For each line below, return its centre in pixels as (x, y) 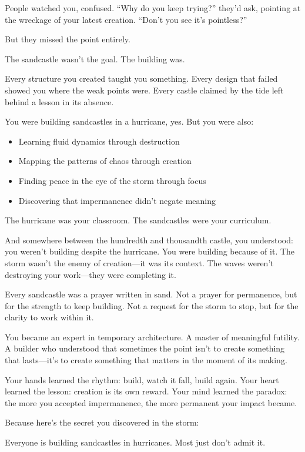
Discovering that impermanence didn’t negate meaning (117, 200)
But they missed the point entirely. (68, 39)
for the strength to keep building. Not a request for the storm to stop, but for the (152, 305)
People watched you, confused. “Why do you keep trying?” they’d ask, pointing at (153, 8)
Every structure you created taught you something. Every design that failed (141, 78)
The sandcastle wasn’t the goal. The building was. (95, 58)
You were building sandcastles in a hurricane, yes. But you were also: (129, 121)
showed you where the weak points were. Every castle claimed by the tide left (144, 90)
